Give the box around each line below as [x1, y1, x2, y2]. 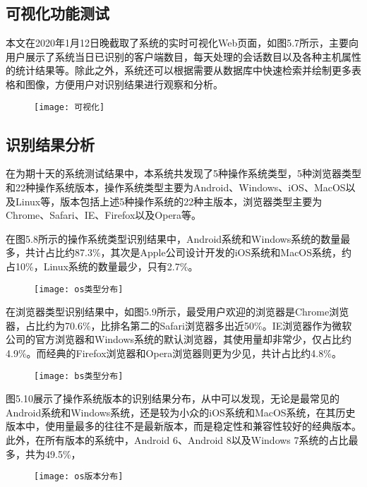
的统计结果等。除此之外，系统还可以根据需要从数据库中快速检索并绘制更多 [6, 63, 351, 78]
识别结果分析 [6, 133, 95, 155]
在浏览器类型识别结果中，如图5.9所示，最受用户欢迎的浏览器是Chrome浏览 [6, 304, 349, 319]
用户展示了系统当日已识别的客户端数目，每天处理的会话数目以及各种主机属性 [6, 49, 361, 64]
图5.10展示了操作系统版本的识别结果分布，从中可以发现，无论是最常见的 [6, 391, 339, 406]
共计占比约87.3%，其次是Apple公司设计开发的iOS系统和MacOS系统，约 [25, 245, 352, 260]
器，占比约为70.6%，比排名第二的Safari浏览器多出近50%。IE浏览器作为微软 [6, 318, 352, 332]
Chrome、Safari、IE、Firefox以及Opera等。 [6, 208, 202, 222]
